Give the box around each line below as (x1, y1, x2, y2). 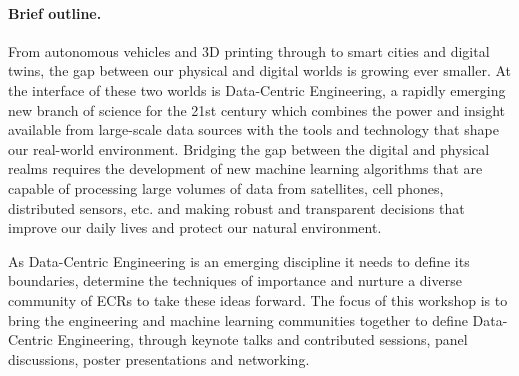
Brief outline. (8, 2, 102, 23)
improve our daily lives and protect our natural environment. (8, 217, 382, 238)
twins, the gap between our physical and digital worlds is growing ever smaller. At (8, 60, 512, 81)
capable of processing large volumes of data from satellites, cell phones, (8, 177, 444, 198)
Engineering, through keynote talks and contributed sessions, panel (57, 329, 468, 350)
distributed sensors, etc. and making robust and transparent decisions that (8, 197, 465, 218)
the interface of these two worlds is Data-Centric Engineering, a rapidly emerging (8, 79, 506, 100)
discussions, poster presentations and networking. (8, 348, 310, 369)
